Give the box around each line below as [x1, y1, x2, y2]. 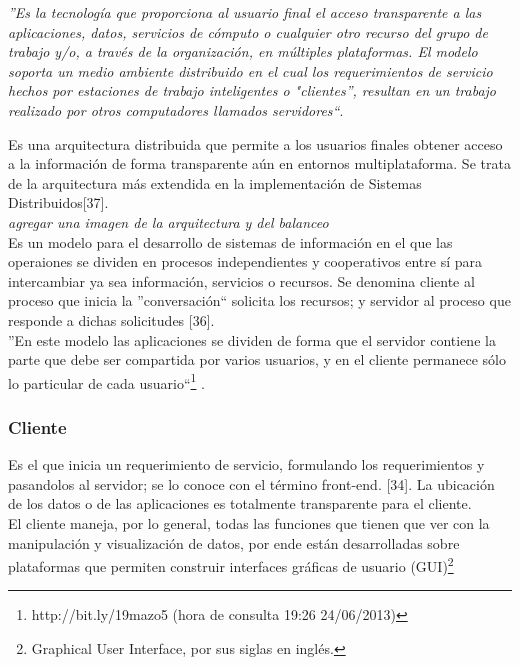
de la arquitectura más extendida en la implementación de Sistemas [8, 172, 422, 193]
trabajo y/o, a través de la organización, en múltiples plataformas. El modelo [8, 41, 478, 62]
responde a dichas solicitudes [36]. [8, 309, 215, 330]
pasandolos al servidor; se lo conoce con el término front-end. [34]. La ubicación [8, 473, 495, 494]
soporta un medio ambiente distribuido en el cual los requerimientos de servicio [8, 60, 493, 81]
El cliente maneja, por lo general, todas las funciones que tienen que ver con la [8, 512, 490, 533]
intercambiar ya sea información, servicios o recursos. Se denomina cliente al [8, 270, 475, 291]
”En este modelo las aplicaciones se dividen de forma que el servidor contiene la [8, 329, 496, 350]
